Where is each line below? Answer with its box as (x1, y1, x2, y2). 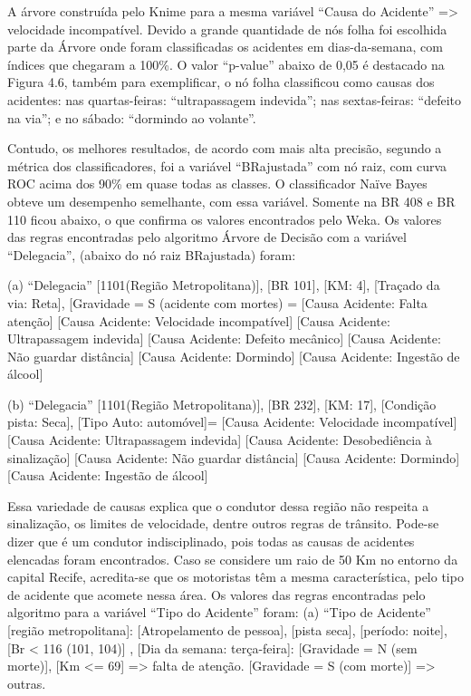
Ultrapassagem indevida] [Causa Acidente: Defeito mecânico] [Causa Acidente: (7, 329, 441, 348)
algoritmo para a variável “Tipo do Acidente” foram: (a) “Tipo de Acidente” (7, 603, 431, 622)
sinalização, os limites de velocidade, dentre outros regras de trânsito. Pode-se (7, 514, 439, 533)
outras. (7, 673, 46, 692)
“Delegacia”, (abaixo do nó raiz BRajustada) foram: (7, 245, 296, 264)
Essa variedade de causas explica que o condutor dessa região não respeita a (7, 496, 429, 515)
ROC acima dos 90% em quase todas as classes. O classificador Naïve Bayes (7, 174, 428, 193)
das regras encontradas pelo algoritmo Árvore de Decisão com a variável (7, 227, 407, 246)
